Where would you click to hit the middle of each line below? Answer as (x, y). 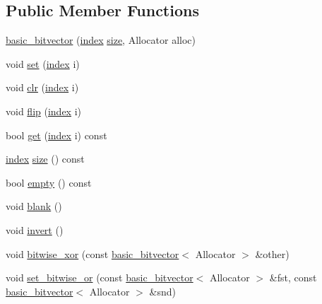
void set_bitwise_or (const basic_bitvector (100, 277)
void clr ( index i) (42, 87)
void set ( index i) (43, 63)
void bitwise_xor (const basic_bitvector (93, 253)
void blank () (34, 206)
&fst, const (293, 277)
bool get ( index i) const (56, 135)
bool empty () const (49, 182)
